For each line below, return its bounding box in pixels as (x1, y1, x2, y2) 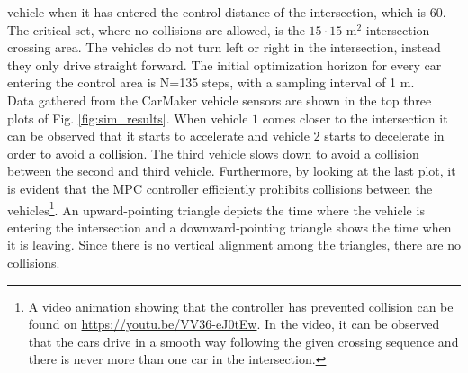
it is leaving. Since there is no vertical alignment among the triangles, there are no (7, 235, 462, 254)
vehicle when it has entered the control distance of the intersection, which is (7, 3, 427, 21)
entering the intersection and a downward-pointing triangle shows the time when (7, 217, 452, 236)
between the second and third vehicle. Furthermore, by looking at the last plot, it (7, 161, 456, 180)
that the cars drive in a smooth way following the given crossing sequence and (28, 332, 459, 350)
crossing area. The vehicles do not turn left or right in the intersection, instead (7, 38, 441, 57)
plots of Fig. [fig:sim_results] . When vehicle (7, 108, 248, 127)
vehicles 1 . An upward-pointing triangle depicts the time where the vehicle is (7, 197, 425, 219)
